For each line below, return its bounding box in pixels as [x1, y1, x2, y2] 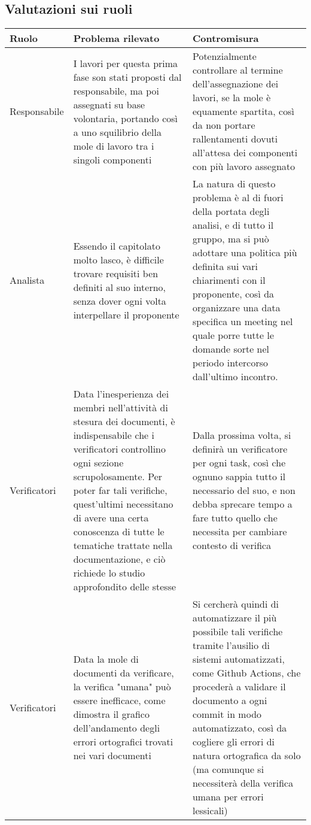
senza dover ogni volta [73, 293, 166, 308]
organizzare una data [192, 301, 280, 315]
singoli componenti [73, 152, 152, 166]
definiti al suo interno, [73, 280, 166, 294]
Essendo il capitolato [73, 238, 160, 253]
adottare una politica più [192, 245, 297, 260]
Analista [10, 273, 45, 287]
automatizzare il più [192, 611, 277, 625]
